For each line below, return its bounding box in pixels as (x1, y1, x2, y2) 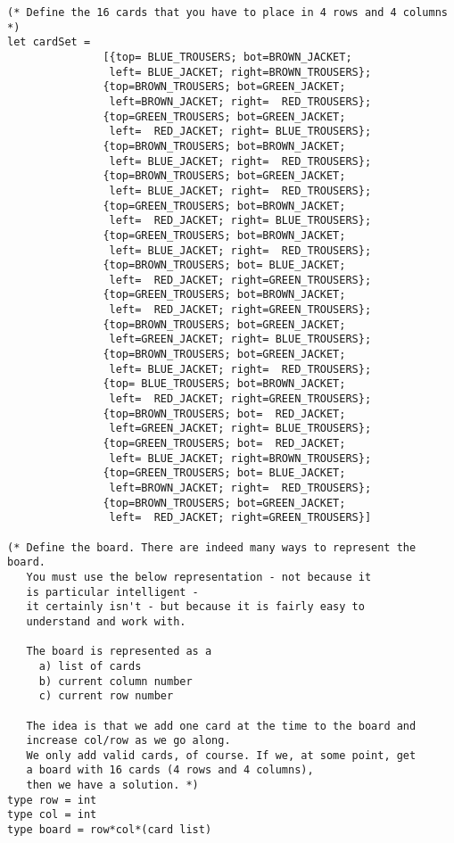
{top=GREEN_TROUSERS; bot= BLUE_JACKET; (103, 467, 346, 480)
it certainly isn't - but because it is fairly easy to (26, 600, 365, 614)
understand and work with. (26, 615, 186, 628)
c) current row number (38, 690, 174, 703)
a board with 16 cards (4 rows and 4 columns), (26, 764, 314, 777)
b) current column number (38, 674, 193, 688)
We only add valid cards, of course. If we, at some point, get (26, 748, 417, 762)
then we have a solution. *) (26, 779, 199, 792)
